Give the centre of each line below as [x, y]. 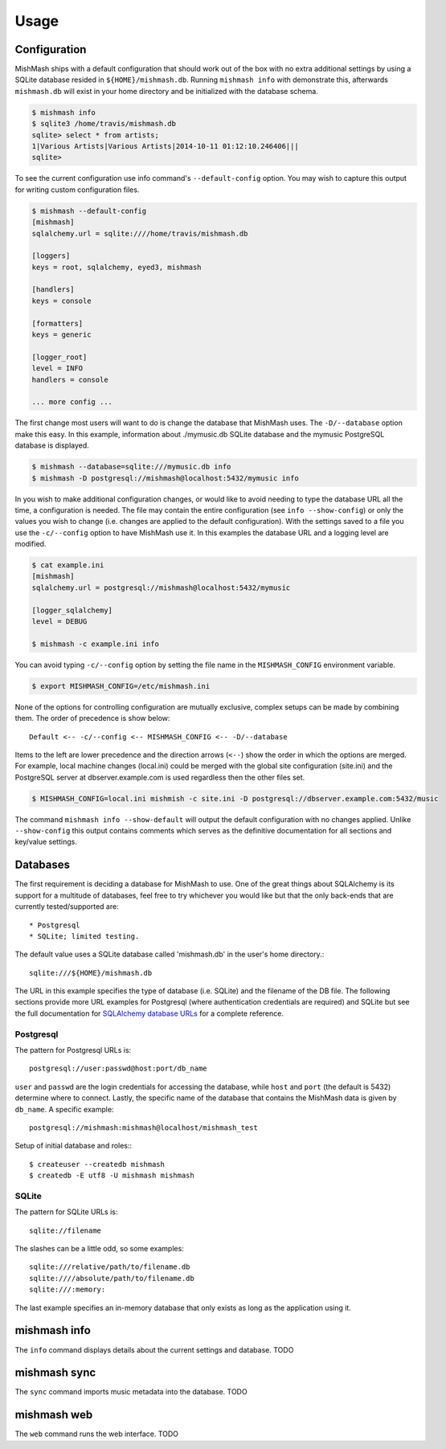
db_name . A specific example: [64, 1109]
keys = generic [61, 335]
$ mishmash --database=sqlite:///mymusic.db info [131, 467]
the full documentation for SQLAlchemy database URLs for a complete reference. [149, 1013]
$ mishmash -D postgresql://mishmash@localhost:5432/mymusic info [165, 478]
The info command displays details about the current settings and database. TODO [154, 1349]
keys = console [61, 301]
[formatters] [57, 323]
